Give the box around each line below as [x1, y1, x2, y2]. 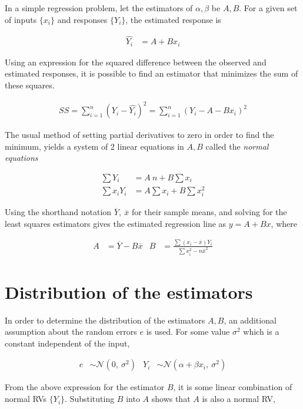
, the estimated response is [125, 13, 221, 25]
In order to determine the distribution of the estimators [5, 314, 205, 326]
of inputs [5, 13, 37, 25]
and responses [57, 13, 108, 25]
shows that [151, 392, 191, 405]
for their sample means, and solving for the [131, 206, 287, 218]
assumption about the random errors [5, 325, 137, 338]
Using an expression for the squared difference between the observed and [5, 55, 267, 68]
